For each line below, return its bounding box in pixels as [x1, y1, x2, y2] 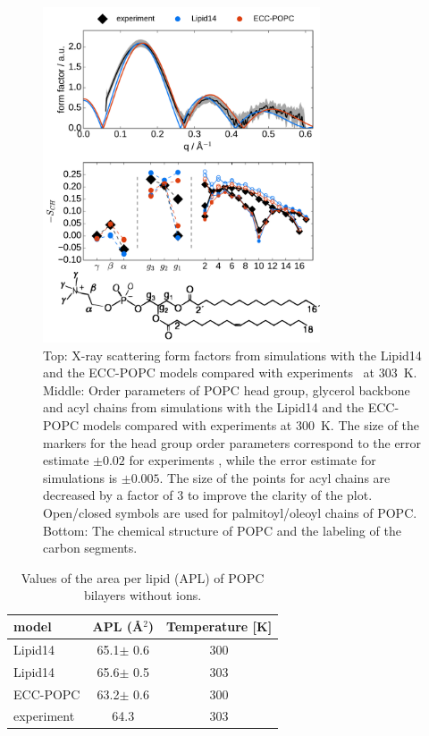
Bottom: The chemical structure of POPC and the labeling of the [43, 520, 401, 539]
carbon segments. [43, 538, 138, 557]
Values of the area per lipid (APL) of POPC [21, 568, 265, 587]
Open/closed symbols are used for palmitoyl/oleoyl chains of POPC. [43, 503, 417, 522]
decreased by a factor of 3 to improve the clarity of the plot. [43, 486, 373, 504]
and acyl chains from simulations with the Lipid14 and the [43, 398, 365, 417]
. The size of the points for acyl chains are [159, 468, 391, 486]
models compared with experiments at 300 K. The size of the [82, 416, 420, 435]
